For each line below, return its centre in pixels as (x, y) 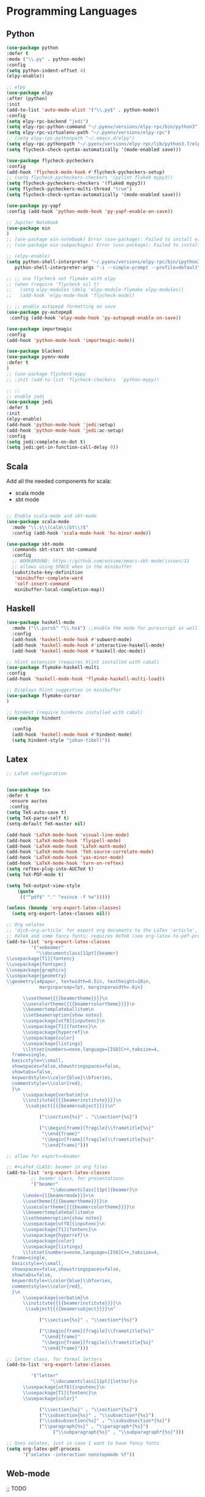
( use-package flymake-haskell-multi (53, 668)
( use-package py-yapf (34, 206)
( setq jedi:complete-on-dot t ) (46, 442)
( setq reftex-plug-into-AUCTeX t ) (50, 869)
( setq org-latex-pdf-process (43, 1449)
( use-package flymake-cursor (43, 695)
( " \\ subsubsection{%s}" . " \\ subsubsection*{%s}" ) (105, 1421)
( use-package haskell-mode (41, 623)
